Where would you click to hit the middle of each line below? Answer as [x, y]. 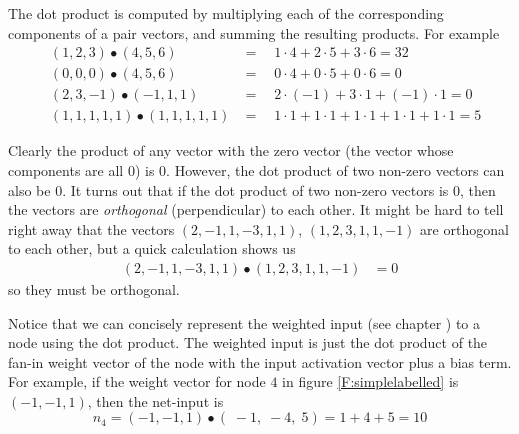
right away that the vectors [91, 228]
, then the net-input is [155, 400]
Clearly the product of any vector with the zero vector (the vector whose [231, 150]
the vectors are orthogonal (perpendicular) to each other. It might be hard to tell [256, 209]
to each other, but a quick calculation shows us [152, 248]
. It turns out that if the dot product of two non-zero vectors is [255, 189]
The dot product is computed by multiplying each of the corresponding [226, 13]
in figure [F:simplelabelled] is [370, 381]
